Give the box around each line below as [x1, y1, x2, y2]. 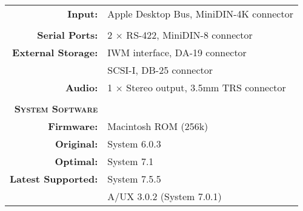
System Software [14, 102, 98, 115]
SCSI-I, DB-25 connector [107, 63, 213, 77]
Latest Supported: [10, 172, 98, 186]
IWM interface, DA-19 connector [107, 45, 247, 59]
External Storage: [12, 45, 98, 59]
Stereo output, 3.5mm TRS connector [126, 80, 286, 94]
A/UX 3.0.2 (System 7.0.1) [107, 189, 222, 203]
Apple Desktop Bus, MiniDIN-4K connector [107, 7, 293, 21]
